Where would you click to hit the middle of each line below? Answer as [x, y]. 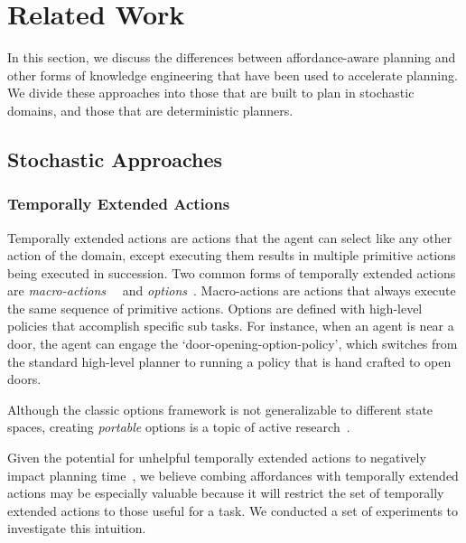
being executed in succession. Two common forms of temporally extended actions [232, 272]
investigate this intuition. [77, 528]
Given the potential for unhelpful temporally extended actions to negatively [217, 458]
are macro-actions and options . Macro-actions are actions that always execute [232, 290]
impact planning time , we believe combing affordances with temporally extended [233, 475]
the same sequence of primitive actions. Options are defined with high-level [215, 308]
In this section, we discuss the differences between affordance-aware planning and [232, 57]
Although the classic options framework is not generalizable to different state [220, 409]
